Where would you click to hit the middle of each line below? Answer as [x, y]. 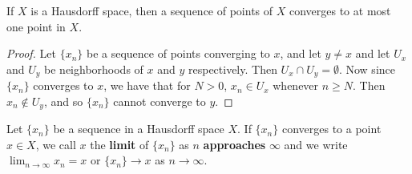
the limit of [119, 144]
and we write [316, 144]
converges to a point [331, 129]
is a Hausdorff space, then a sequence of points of [152, 10]
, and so [63, 101]
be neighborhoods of [94, 69]
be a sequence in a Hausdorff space [139, 129]
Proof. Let [31, 53]
